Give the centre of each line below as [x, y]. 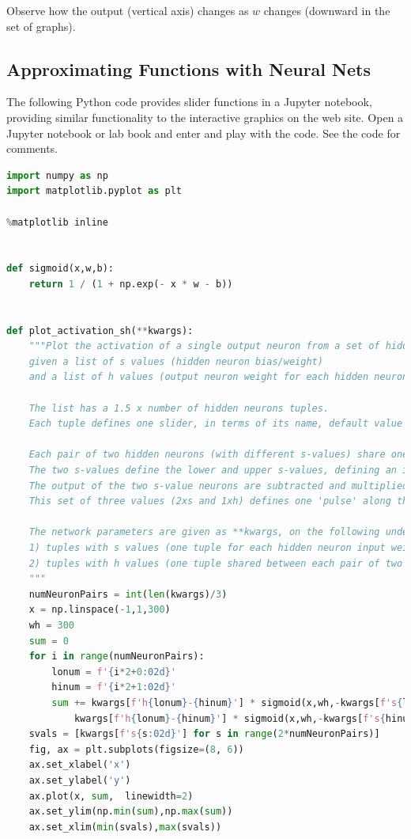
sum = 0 [49, 641]
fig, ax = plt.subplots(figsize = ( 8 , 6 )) [136, 749]
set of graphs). [41, 26]
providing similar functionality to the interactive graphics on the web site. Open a [205, 117]
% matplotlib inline [57, 222]
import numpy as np [57, 175]
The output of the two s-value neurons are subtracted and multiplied [219, 486]
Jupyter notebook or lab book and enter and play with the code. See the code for [204, 133]
